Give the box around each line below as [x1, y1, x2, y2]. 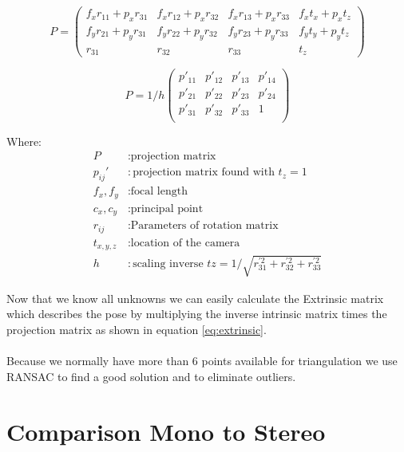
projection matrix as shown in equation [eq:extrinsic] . [6, 320, 267, 337]
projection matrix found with [133, 167, 275, 179]
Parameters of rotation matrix [130, 220, 279, 232]
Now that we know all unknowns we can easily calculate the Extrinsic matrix [6, 289, 384, 306]
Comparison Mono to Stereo [6, 415, 326, 447]
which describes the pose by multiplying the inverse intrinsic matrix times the [6, 305, 387, 322]
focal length [130, 186, 188, 198]
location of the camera [130, 237, 240, 249]
